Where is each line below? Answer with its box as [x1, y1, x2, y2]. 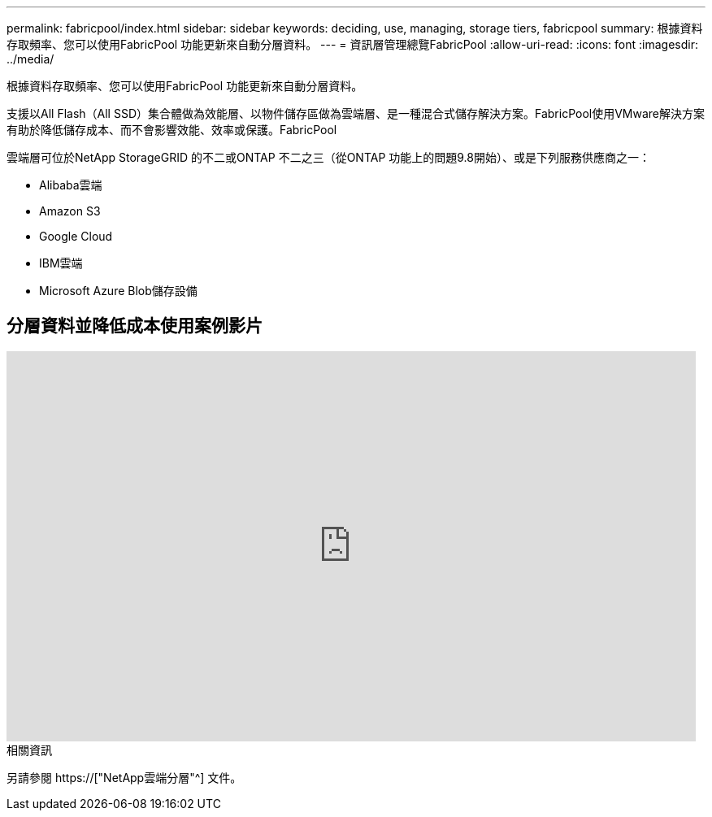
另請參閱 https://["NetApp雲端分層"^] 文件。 [7, 770, 242, 784]
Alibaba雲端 [39, 178, 102, 192]
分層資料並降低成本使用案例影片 [7, 315, 263, 337]
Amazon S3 [39, 204, 101, 218]
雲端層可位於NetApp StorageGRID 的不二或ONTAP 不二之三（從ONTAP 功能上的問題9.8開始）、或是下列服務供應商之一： [7, 150, 650, 164]
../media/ [7, 52, 54, 66]
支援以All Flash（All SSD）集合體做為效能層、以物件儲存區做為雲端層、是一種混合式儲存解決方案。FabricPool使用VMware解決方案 [7, 106, 705, 120]
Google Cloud [39, 229, 113, 243]
